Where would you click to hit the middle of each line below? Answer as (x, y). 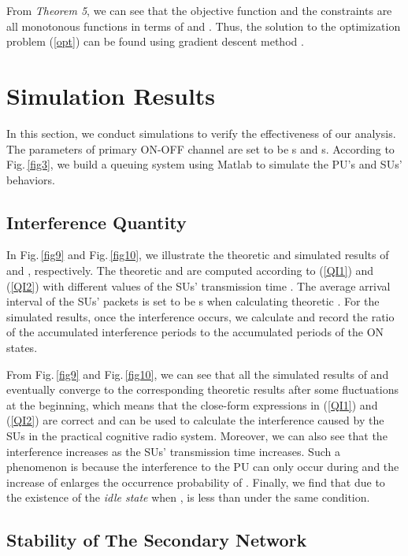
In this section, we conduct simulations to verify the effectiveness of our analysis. (201, 133)
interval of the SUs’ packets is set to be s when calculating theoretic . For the (193, 301)
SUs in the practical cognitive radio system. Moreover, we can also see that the (197, 436)
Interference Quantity (96, 222)
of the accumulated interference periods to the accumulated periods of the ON (195, 332)
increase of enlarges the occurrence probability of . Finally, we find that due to (196, 482)
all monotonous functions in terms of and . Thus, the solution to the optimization (204, 26)
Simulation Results (111, 95)
